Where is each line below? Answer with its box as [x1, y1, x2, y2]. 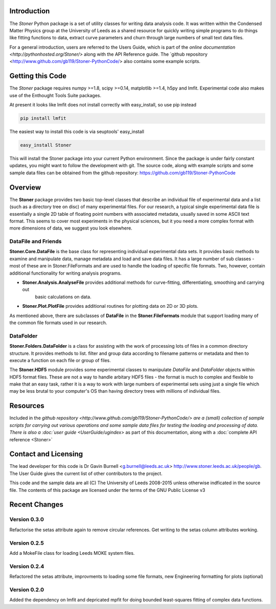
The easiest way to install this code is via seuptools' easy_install [9, 128, 144, 135]
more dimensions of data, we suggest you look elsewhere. [9, 225, 132, 231]
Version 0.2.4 [9, 562, 44, 570]
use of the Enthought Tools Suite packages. [9, 92, 102, 98]
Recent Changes [9, 500, 64, 509]
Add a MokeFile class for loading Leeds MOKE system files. [9, 550, 135, 556]
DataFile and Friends [9, 238, 62, 245]
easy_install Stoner [20, 142, 72, 148]
